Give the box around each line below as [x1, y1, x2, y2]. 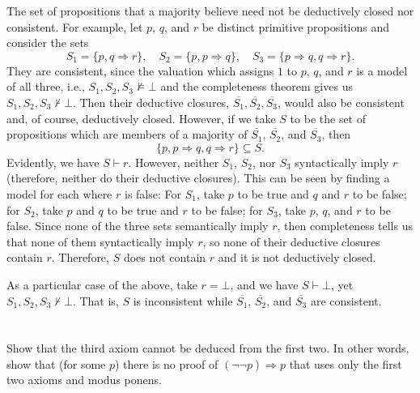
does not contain [123, 249, 206, 266]
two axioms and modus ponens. [6, 371, 162, 388]
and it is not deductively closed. [218, 249, 376, 266]
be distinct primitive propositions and [202, 18, 390, 35]
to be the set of [290, 109, 367, 126]
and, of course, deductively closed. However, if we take [6, 109, 276, 126]
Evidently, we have [6, 153, 100, 170]
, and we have [230, 276, 299, 293]
